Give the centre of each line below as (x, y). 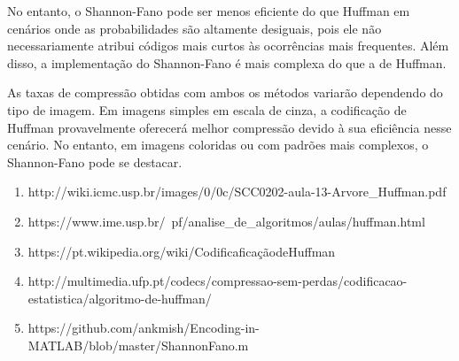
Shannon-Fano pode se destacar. (95, 161)
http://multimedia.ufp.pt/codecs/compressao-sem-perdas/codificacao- (218, 281)
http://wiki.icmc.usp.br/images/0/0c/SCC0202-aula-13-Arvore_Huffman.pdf (237, 192)
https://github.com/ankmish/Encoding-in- (144, 328)
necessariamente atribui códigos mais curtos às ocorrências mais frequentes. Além (228, 46)
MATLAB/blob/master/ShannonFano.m (138, 345)
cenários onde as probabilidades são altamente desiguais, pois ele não (194, 28)
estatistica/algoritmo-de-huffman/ (120, 298)
